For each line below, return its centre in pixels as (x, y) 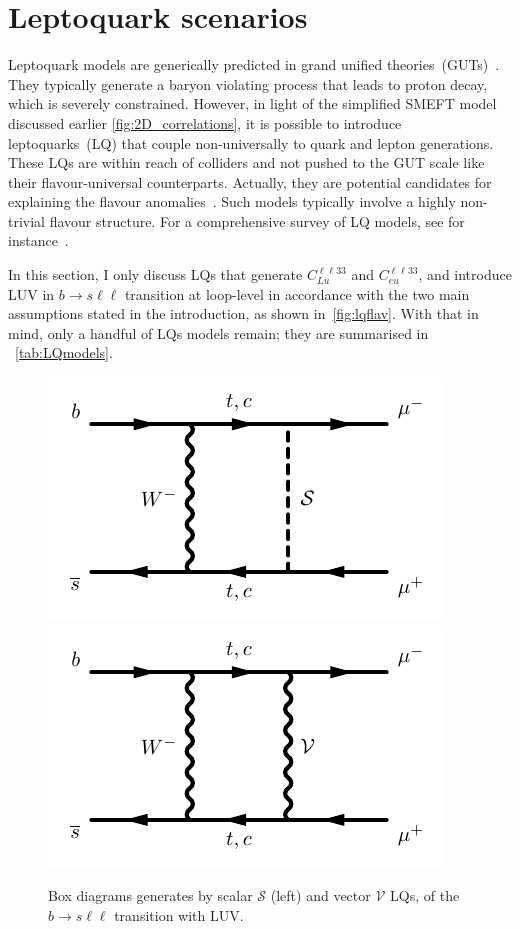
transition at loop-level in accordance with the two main (297, 293)
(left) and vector (320, 895)
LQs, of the (425, 895)
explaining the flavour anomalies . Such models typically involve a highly (232, 201)
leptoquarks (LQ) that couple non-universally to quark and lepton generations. (251, 142)
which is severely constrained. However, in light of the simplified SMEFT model (252, 103)
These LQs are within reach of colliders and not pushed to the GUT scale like (246, 162)
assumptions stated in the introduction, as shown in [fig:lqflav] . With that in (243, 313)
